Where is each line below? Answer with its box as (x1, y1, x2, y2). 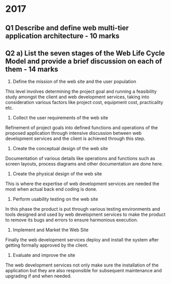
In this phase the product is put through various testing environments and (5, 206, 160, 212)
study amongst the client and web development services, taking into (5, 94, 149, 100)
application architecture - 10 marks (5, 31, 120, 40)
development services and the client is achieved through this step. (5, 135, 145, 141)
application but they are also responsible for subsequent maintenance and (5, 268, 162, 274)
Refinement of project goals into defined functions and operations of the (5, 125, 158, 131)
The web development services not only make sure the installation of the (5, 262, 159, 268)
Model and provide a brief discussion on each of (5, 57, 162, 66)
